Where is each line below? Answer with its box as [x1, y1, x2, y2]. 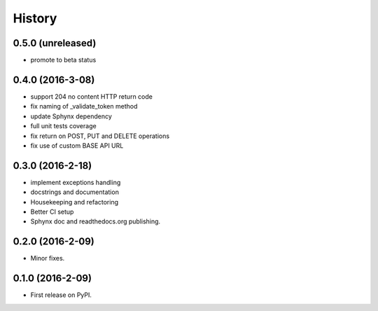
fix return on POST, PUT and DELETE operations [30, 132, 170, 140]
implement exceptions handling [30, 178, 121, 186]
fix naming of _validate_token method [30, 102, 138, 111]
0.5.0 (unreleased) [13, 37, 97, 49]
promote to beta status [30, 56, 97, 64]
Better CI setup [30, 207, 74, 216]
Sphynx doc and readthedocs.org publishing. [30, 217, 161, 226]
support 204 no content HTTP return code [30, 92, 153, 101]
